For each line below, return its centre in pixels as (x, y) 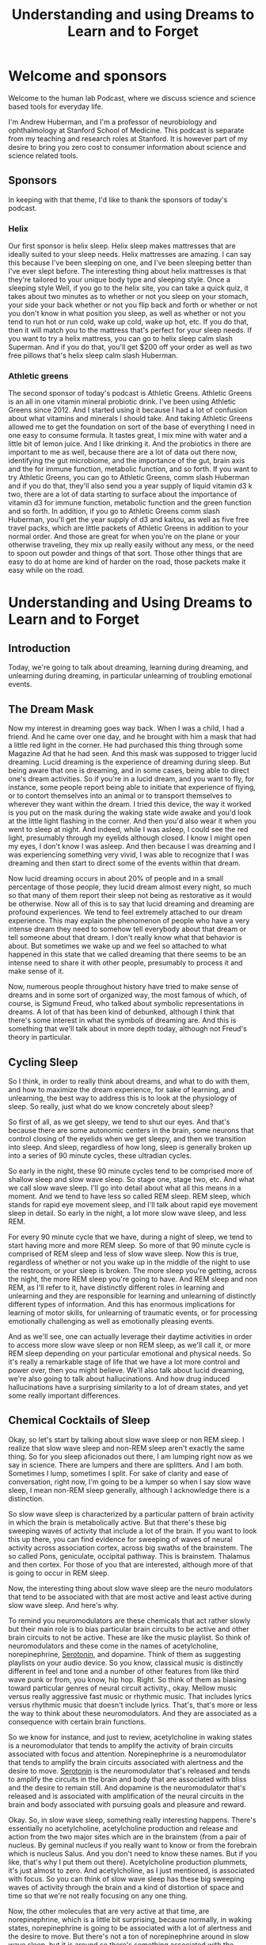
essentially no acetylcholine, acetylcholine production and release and (123, 1828)
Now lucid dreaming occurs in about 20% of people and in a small (116, 879)
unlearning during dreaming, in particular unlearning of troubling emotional (130, 676)
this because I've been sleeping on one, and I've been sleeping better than (130, 263)
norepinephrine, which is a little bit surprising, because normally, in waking (130, 1919)
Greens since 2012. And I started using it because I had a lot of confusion (128, 410)
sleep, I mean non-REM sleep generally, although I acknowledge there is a (129, 1490)
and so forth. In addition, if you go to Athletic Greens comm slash (114, 511)
